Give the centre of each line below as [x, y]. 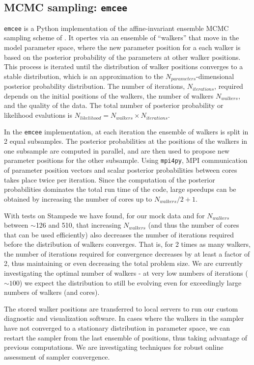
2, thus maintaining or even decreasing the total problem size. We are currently [123, 263]
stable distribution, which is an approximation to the [84, 76]
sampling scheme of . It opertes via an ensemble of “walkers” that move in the [122, 38]
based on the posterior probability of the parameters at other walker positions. [122, 57]
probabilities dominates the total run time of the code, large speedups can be [120, 189]
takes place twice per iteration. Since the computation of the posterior [110, 179]
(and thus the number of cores [194, 225]
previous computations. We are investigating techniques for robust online [114, 347]
